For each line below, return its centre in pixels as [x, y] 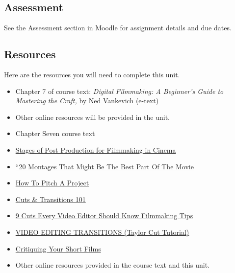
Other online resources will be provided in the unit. [92, 117]
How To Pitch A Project [52, 183]
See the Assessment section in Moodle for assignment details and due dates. [118, 28]
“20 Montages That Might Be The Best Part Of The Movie [104, 166]
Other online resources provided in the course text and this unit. [113, 265]
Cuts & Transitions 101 [51, 199]
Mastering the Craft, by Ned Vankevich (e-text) [87, 101]
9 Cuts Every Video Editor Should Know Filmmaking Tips [104, 216]
